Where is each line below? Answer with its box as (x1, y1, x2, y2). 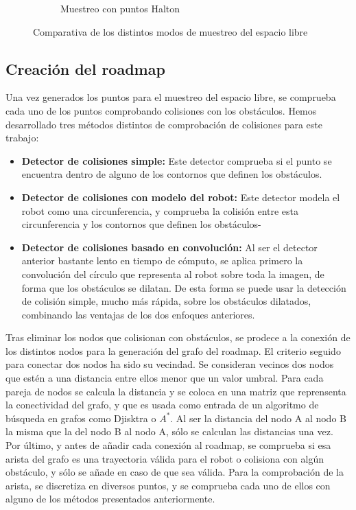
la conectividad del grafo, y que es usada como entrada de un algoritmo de (5, 397, 319, 412)
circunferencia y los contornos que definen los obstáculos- (21, 217, 261, 231)
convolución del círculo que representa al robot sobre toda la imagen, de (21, 266, 324, 281)
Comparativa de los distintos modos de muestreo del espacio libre (33, 24, 308, 38)
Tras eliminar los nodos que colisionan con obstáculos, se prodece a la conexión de (5, 330, 351, 345)
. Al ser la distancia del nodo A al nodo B (170, 410, 346, 425)
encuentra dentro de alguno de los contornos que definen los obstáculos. (21, 167, 322, 181)
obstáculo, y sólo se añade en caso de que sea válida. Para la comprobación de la (5, 465, 344, 479)
